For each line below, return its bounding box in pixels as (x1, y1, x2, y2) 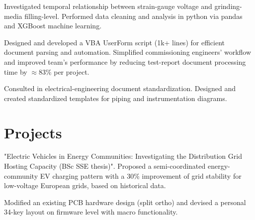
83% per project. (38, 66, 89, 77)
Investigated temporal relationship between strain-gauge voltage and (4, 1, 212, 11)
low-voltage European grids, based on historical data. (4, 180, 166, 191)
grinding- (214, 1, 242, 11)
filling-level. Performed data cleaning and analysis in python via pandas (24, 10, 243, 21)
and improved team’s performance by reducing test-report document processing (4, 56, 246, 67)
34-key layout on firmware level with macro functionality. (4, 207, 178, 217)
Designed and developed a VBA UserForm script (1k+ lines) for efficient (4, 37, 225, 47)
